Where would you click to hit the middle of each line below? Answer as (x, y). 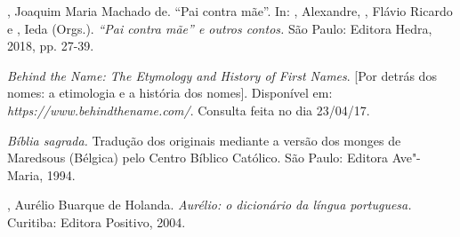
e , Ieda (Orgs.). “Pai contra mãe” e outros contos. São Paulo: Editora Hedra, (220, 28)
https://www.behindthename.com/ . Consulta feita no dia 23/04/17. (189, 110)
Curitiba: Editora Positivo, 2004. (97, 221)
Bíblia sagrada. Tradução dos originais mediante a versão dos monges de (204, 140)
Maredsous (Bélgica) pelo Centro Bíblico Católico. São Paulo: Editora (198, 158)
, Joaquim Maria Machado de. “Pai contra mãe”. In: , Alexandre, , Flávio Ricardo (230, 11)
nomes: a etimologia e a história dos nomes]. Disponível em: (170, 93)
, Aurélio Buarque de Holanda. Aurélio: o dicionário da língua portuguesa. (210, 205)
